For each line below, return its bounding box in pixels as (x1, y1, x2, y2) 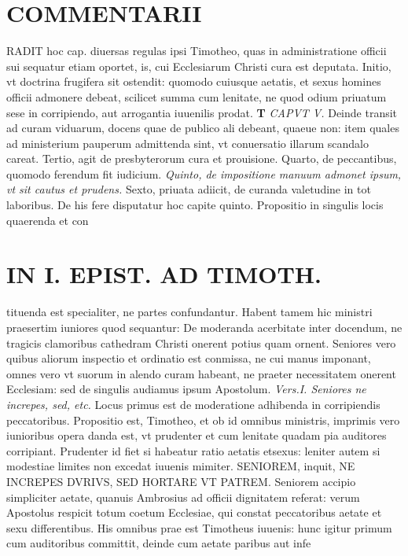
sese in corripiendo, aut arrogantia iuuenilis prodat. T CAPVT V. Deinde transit (6, 104, 398, 120)
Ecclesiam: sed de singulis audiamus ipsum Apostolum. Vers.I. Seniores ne (6, 381, 366, 397)
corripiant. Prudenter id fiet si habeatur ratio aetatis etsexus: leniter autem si (6, 442, 380, 458)
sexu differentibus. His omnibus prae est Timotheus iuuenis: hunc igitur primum (6, 519, 392, 536)
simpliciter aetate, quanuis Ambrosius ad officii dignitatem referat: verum (6, 488, 360, 505)
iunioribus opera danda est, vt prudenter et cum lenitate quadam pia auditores (6, 427, 387, 444)
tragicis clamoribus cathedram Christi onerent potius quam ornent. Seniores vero (6, 334, 396, 351)
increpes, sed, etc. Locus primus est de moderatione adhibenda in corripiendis (6, 396, 380, 412)
